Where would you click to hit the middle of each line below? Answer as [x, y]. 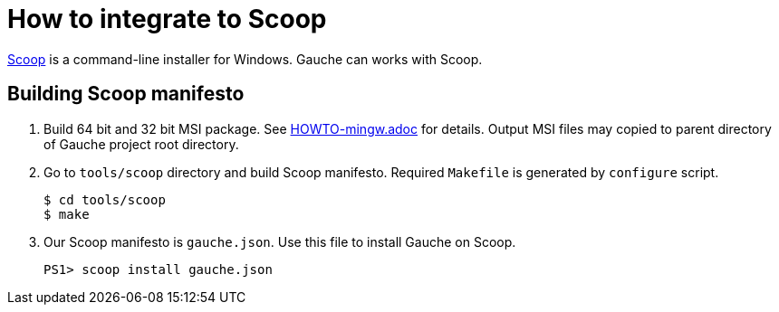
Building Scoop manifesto [126, 94]
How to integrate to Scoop [167, 19]
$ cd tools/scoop [105, 199]
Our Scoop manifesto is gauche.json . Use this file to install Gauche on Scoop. [280, 241]
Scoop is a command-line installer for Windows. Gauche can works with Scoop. [245, 59]
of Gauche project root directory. [141, 144]
